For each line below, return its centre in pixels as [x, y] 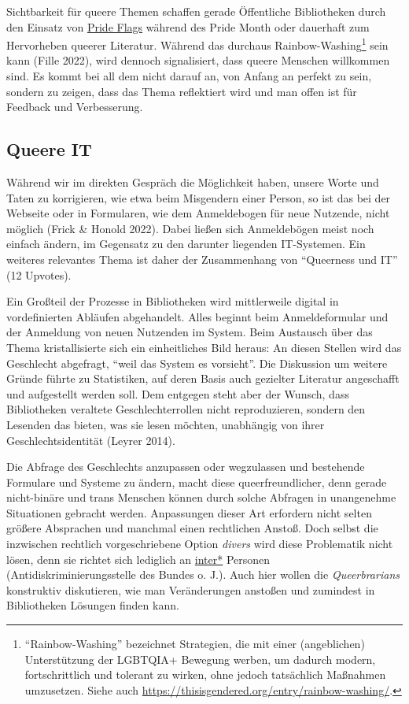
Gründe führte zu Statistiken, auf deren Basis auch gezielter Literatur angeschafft [203, 378]
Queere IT [49, 149]
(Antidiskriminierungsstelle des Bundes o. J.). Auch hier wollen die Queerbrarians [203, 574]
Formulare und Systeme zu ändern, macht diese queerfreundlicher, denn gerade [197, 482]
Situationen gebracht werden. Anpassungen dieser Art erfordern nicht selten [189, 512]
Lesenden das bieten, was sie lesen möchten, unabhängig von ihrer [166, 424]
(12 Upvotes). [39, 274]
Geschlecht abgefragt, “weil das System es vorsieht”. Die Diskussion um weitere [197, 363]
